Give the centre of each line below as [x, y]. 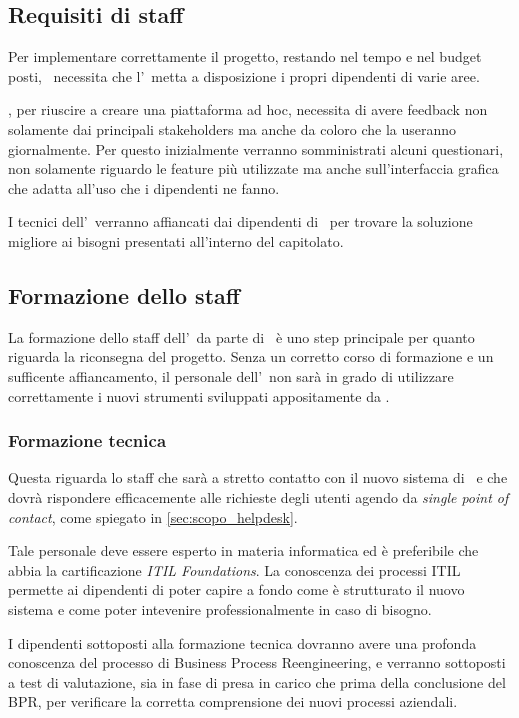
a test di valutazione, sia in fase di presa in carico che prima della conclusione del [257, 681]
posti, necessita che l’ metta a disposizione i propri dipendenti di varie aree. [244, 75]
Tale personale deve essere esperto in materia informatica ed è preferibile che [243, 550]
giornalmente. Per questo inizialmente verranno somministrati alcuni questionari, [256, 148]
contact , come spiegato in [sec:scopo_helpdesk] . [153, 516]
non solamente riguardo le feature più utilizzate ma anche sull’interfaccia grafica [253, 168]
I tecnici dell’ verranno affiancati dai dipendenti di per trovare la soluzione [240, 221]
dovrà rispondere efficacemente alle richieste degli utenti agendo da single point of [258, 496]
